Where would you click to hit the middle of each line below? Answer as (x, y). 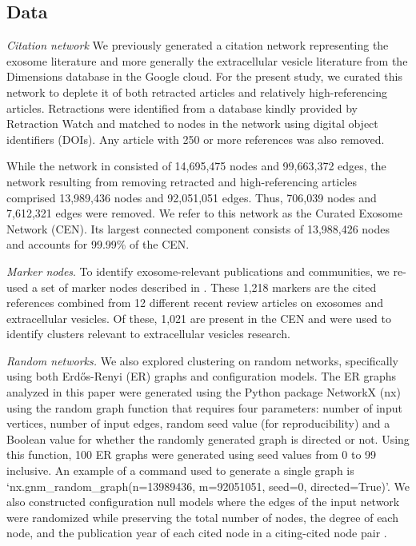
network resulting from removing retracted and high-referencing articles (182, 181)
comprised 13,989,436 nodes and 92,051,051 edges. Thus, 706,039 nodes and (192, 197)
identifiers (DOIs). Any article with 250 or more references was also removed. (196, 139)
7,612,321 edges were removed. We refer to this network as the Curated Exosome (204, 213)
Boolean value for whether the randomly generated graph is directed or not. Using (208, 438)
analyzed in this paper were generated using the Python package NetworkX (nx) (204, 392)
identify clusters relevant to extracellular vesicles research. (148, 334)
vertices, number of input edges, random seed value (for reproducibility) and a (198, 423)
